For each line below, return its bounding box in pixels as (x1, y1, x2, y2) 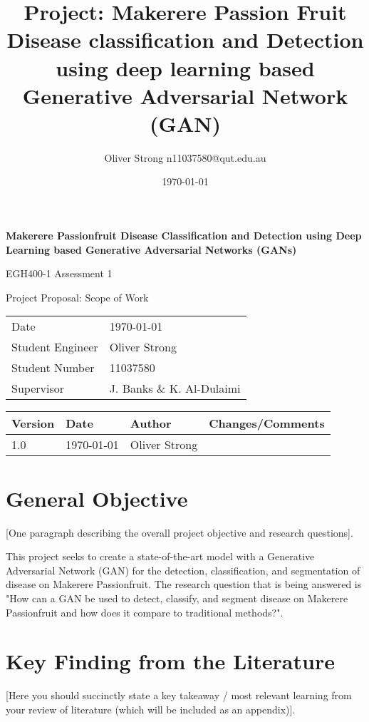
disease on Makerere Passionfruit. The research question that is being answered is (6, 577, 362, 592)
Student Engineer (11, 339, 98, 356)
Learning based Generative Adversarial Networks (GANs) (6, 242, 297, 257)
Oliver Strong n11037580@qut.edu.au (104, 150, 266, 165)
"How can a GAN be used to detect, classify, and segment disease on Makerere (6, 590, 348, 605)
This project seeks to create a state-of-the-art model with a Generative (6, 549, 315, 564)
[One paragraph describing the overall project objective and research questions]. (6, 525, 353, 540)
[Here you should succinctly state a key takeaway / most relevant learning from (6, 688, 352, 703)
